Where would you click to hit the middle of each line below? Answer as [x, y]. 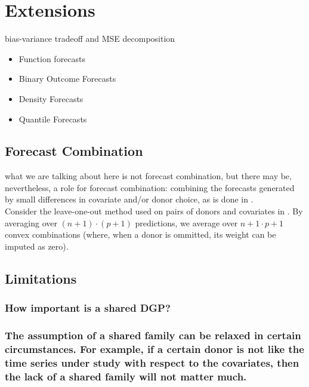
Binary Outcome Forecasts [67, 79]
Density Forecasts [51, 98]
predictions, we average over [186, 222]
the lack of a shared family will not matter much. [126, 376]
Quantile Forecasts [53, 119]
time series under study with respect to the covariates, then [152, 362]
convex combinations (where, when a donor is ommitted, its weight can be [140, 234]
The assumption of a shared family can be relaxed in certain [153, 335]
